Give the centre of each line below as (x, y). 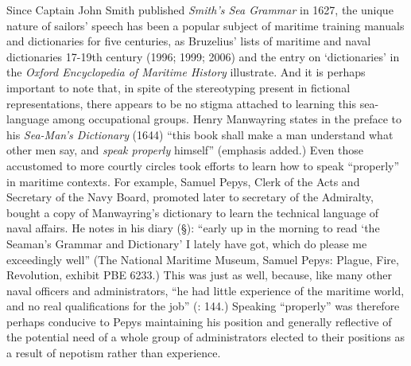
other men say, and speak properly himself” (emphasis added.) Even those (185, 150)
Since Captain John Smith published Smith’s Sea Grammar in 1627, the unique (200, 10)
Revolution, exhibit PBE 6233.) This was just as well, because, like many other (199, 275)
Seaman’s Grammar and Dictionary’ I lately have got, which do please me (187, 243)
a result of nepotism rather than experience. (114, 353)
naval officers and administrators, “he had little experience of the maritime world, (205, 290)
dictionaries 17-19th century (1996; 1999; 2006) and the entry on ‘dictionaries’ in (203, 56)
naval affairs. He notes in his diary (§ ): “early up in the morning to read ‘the (193, 228)
